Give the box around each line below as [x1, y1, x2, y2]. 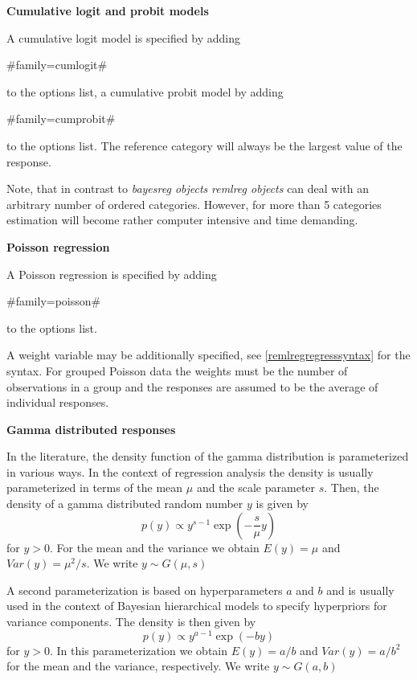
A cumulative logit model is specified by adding [6, 29, 241, 46]
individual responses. [6, 394, 109, 411]
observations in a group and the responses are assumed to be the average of [6, 378, 378, 395]
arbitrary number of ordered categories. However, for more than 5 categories [6, 195, 382, 212]
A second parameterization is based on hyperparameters [6, 581, 283, 598]
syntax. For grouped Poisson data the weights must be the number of [6, 362, 348, 379]
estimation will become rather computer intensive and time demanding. [6, 211, 358, 228]
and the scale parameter [196, 479, 316, 496]
